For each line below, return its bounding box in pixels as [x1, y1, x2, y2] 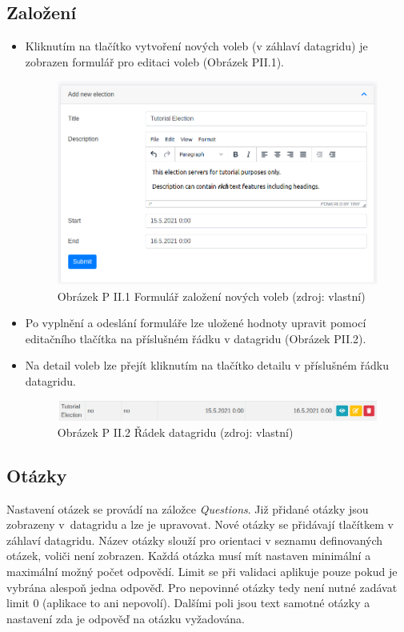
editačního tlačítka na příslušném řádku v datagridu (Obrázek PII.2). [25, 330, 366, 346]
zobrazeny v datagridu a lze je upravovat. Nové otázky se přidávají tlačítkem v [6, 516, 394, 533]
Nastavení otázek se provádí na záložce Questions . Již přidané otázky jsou [6, 500, 369, 517]
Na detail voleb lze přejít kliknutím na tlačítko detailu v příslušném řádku [25, 357, 389, 374]
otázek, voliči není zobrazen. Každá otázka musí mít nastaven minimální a [6, 547, 371, 564]
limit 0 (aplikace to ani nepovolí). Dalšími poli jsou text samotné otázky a [6, 594, 370, 611]
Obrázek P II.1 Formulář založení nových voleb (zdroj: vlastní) [57, 287, 366, 304]
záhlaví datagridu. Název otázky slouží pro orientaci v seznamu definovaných [6, 531, 383, 548]
